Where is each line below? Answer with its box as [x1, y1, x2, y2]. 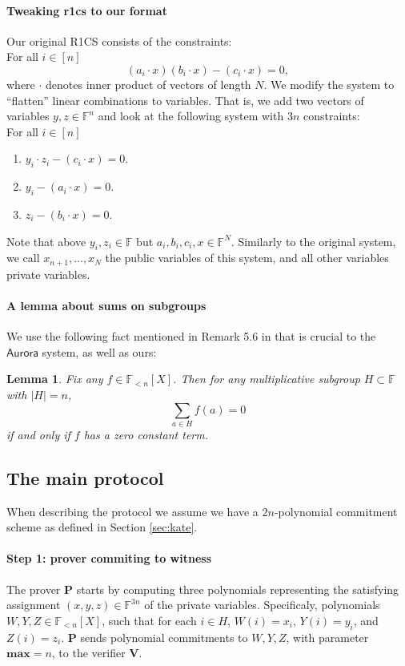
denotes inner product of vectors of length [46, 75, 251, 92]
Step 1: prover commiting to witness [6, 550, 212, 567]
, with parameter [286, 628, 369, 645]
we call [6, 249, 40, 266]
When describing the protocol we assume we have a [6, 503, 259, 519]
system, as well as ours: [42, 343, 157, 360]
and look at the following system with [98, 107, 284, 124]
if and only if [6, 426, 70, 442]
